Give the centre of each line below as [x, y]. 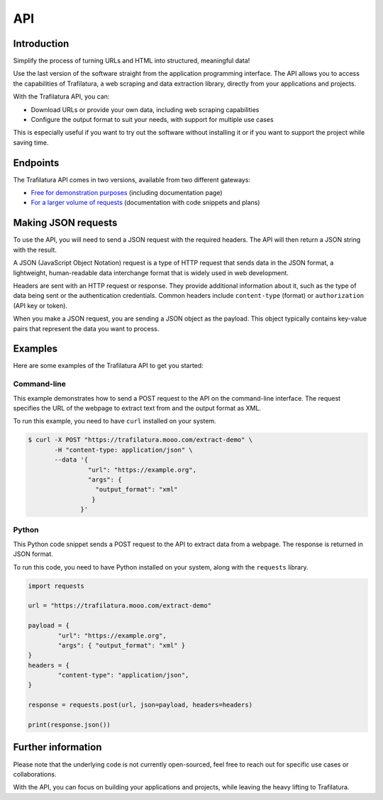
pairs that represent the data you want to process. [86, 328]
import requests [56, 586]
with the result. [35, 250]
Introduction [41, 44]
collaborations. [35, 774]
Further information [57, 747]
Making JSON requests [65, 223]
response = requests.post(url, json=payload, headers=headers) [140, 705]
